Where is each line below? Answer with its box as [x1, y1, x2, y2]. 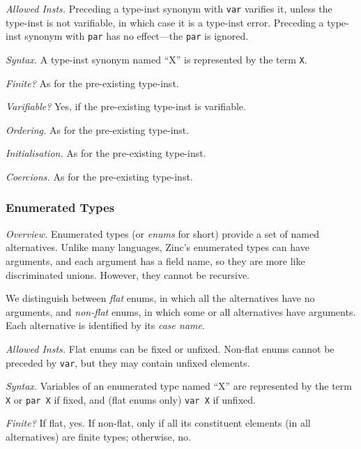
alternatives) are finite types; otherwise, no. [6, 429, 191, 443]
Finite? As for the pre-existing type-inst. [6, 75, 179, 90]
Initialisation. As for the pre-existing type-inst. [6, 146, 206, 160]
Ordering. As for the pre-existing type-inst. [6, 122, 190, 137]
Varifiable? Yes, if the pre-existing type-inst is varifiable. [6, 99, 246, 114]
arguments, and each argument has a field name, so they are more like [6, 253, 305, 268]
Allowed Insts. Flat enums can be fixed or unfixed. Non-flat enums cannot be [6, 341, 335, 356]
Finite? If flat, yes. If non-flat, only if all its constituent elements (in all [6, 416, 311, 430]
